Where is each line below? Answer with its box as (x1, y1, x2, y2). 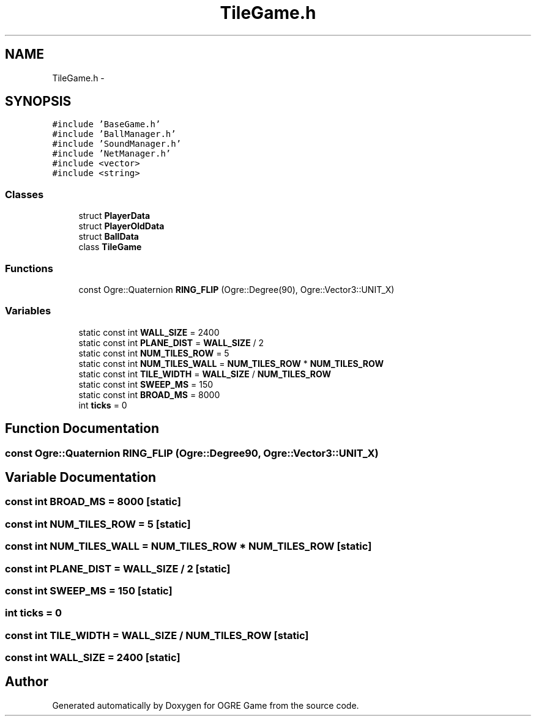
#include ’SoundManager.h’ (52, 139, 182, 149)
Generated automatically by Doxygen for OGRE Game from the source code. (52, 700, 359, 711)
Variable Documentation (5, 469, 157, 485)
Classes (5, 188, 44, 201)
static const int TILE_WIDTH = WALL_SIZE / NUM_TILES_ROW (78, 368, 331, 379)
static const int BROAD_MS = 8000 (78, 389, 220, 400)
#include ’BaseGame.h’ (52, 119, 161, 130)
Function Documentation (5, 421, 159, 437)
